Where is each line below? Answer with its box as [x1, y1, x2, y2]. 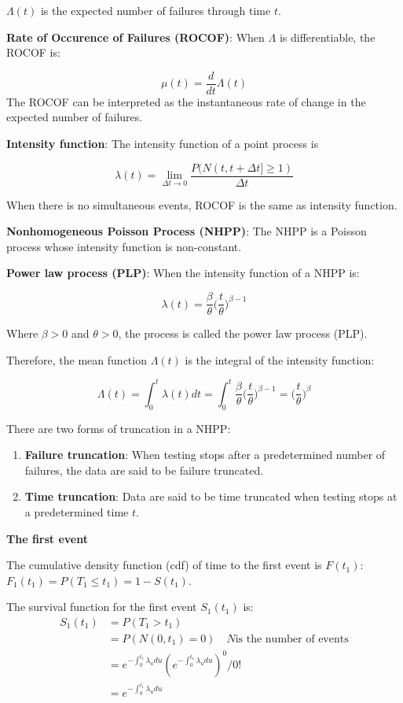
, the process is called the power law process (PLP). [118, 325, 368, 342]
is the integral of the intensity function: [185, 351, 375, 368]
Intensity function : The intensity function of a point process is [6, 135, 319, 152]
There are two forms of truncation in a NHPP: [6, 420, 231, 436]
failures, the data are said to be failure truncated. [24, 461, 264, 478]
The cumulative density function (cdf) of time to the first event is [6, 557, 322, 573]
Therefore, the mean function [6, 351, 147, 368]
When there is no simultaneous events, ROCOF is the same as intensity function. [6, 196, 398, 213]
